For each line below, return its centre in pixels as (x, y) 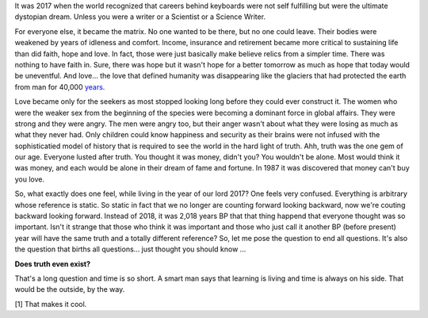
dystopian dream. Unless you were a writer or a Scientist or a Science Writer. (140, 17)
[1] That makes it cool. (51, 304)
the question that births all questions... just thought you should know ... (130, 249)
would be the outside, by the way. (70, 289)
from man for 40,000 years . (60, 86)
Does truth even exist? (53, 264)
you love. (30, 179)
